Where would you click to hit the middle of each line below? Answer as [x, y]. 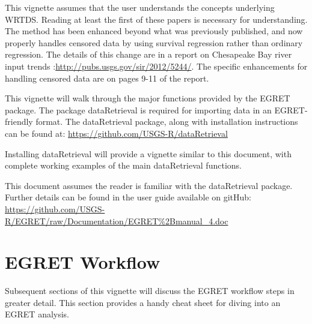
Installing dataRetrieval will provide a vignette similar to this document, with [148, 153]
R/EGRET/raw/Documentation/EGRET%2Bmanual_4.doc [117, 220]
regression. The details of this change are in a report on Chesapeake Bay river [148, 54]
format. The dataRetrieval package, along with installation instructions [167, 121]
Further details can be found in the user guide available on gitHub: [128, 197]
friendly [19, 121]
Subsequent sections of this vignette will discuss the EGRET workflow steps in [150, 291]
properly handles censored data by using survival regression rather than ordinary [154, 42]
